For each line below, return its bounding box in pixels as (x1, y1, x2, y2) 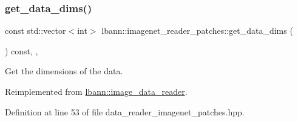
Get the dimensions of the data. (5, 65, 123, 77)
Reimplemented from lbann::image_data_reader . (5, 85, 188, 97)
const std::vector (5, 24, 66, 37)
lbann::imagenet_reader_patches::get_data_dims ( (101, 24, 293, 37)
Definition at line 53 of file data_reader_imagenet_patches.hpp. (5, 105, 245, 118)
